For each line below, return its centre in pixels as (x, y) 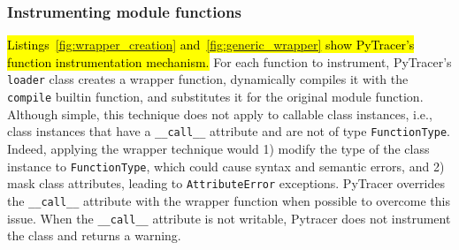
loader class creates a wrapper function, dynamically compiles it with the (208, 79)
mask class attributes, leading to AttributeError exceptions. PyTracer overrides (226, 183)
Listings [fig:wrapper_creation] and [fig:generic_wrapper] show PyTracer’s (211, 45)
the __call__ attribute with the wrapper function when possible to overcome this (229, 200)
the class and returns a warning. (94, 235)
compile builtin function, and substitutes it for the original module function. (215, 97)
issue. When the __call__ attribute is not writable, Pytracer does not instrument (229, 218)
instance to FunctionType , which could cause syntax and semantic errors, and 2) (226, 166)
